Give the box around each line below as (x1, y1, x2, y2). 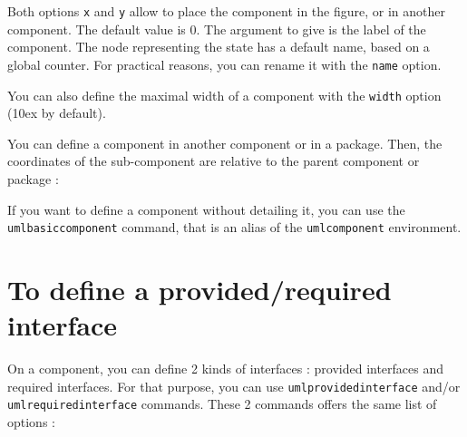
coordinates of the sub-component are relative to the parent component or (7, 151, 420, 170)
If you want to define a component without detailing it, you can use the (7, 199, 405, 218)
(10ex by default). (7, 103, 106, 122)
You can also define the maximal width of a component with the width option (7, 85, 442, 104)
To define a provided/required (7, 270, 392, 307)
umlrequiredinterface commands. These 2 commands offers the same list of (7, 394, 437, 413)
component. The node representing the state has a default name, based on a (7, 37, 430, 56)
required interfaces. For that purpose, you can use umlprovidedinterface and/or (7, 376, 461, 395)
